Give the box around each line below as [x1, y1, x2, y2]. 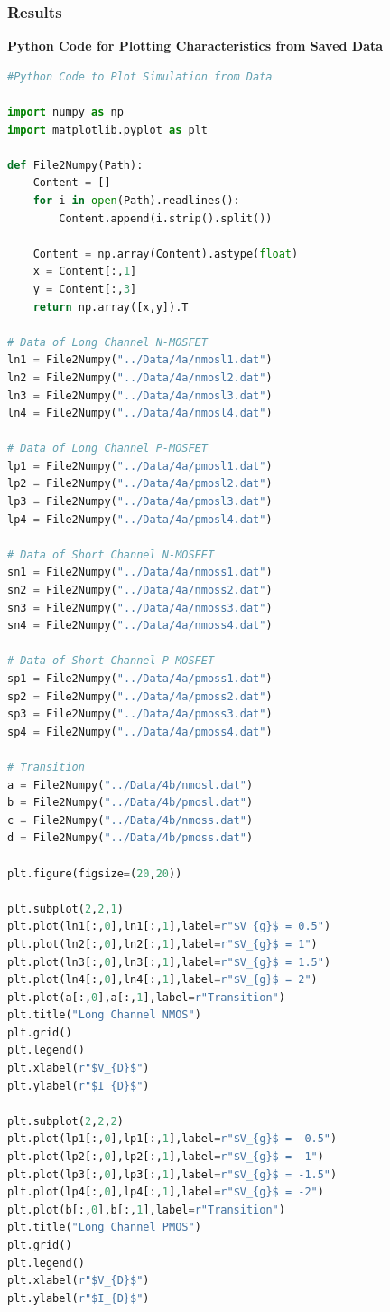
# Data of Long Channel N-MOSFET [7, 335, 208, 349]
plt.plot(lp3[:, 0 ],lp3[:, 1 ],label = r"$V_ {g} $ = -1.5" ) [7, 1167, 338, 1181]
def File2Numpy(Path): [7, 158, 144, 172]
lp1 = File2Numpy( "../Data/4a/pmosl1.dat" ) [7, 459, 273, 473]
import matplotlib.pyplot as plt [7, 123, 208, 136]
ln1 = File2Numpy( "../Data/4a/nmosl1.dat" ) [7, 353, 273, 367]
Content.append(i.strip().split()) [59, 211, 273, 225]
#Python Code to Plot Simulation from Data [7, 70, 273, 83]
